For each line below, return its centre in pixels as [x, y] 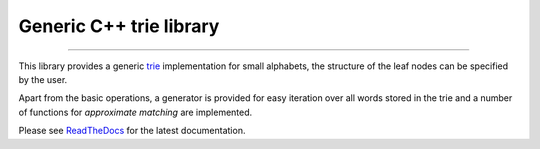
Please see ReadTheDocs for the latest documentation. [132, 131]
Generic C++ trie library [119, 26]
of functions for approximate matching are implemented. [135, 112]
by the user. [43, 79]
